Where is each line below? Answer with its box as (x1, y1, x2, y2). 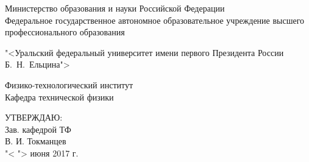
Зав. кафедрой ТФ (5, 122, 71, 135)
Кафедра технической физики (5, 90, 114, 103)
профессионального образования (5, 26, 125, 38)
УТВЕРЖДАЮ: (5, 111, 63, 124)
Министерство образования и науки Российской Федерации (5, 2, 225, 14)
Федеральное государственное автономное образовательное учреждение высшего (5, 13, 305, 26)
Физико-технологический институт (5, 78, 133, 91)
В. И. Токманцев (5, 135, 66, 147)
